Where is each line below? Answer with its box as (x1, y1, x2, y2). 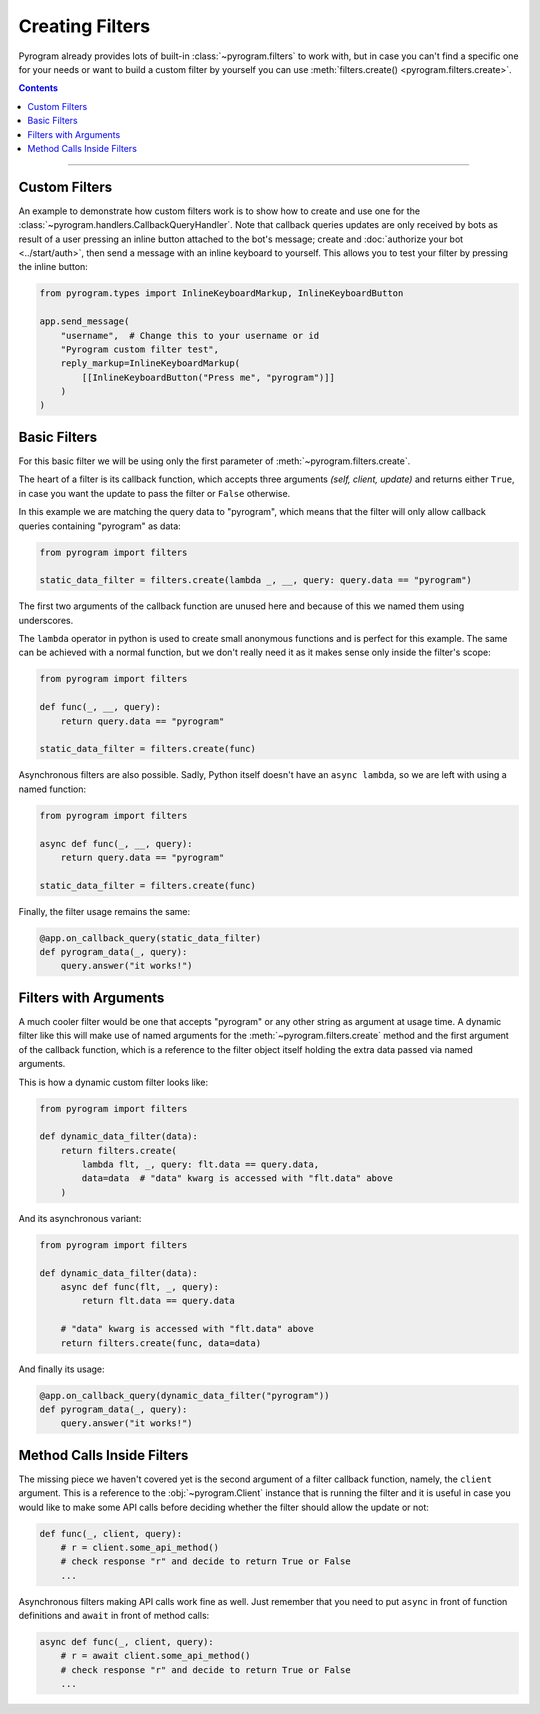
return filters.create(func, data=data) (60, 1337, 262, 1349)
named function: (18, 783, 87, 795)
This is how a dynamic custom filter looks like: (18, 1076, 209, 1088)
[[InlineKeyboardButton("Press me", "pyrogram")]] (81, 371, 335, 383)
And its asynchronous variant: (18, 1212, 142, 1224)
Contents (18, 82, 59, 94)
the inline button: (18, 261, 89, 273)
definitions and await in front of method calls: (18, 1610, 210, 1622)
